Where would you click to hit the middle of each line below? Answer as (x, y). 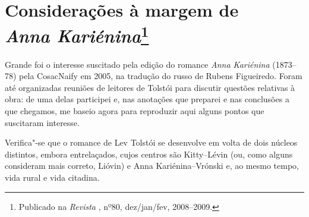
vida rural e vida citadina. (52, 177)
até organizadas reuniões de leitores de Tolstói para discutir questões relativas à (150, 87)
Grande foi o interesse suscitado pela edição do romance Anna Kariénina (137, 64)
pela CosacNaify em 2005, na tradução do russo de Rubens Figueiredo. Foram (161, 76)
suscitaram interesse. (42, 122)
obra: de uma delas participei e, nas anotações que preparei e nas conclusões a (147, 99)
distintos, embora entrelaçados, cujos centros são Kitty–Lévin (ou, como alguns (149, 154)
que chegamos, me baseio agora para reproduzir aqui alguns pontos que (135, 111)
